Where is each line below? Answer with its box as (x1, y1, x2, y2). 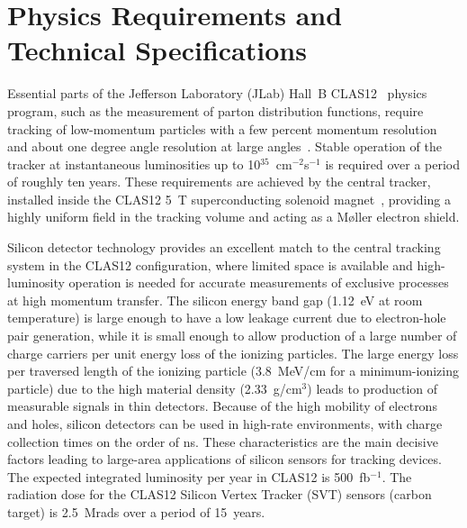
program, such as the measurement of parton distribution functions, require (7, 101, 424, 120)
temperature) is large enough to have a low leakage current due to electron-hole (7, 308, 446, 327)
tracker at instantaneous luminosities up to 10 (7, 154, 261, 173)
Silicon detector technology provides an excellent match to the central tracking (7, 238, 441, 257)
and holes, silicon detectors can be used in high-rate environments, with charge (7, 414, 443, 432)
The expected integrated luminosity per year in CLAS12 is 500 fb (7, 467, 371, 486)
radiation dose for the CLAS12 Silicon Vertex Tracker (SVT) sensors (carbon (7, 485, 432, 504)
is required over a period (325, 154, 461, 173)
